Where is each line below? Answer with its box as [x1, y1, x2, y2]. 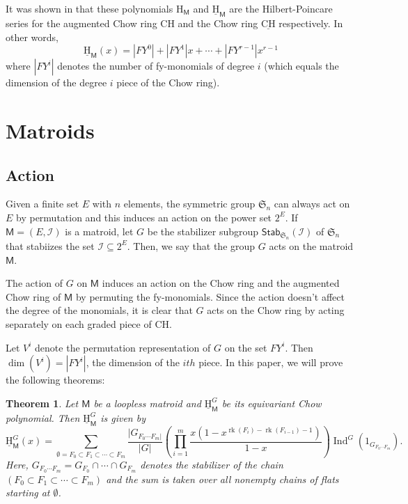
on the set [224, 340, 267, 354]
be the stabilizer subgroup [147, 223, 259, 238]
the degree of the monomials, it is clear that [6, 303, 193, 317]
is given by [100, 410, 146, 425]
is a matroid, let [65, 223, 134, 238]
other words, [6, 29, 58, 44]
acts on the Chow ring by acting [207, 303, 345, 317]
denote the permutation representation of [35, 340, 211, 354]
